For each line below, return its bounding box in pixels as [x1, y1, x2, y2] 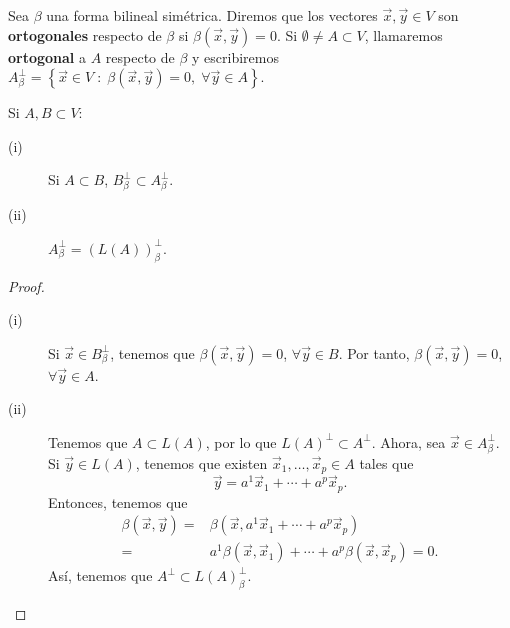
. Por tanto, [338, 342, 410, 363]
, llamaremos [364, 24, 443, 45]
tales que [359, 452, 414, 473]
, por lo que [205, 431, 277, 452]
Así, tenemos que [48, 565, 153, 586]
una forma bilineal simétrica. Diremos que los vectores [46, 5, 378, 25]
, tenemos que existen [135, 452, 268, 473]
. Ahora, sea [371, 431, 446, 452]
